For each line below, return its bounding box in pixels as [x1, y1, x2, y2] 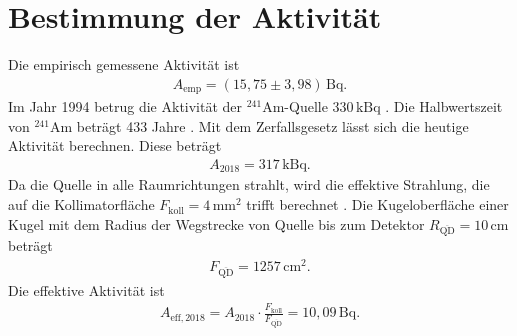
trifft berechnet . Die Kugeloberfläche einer [246, 194, 509, 215]
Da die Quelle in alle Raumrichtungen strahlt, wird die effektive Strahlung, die [8, 174, 490, 195]
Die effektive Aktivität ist [8, 279, 165, 300]
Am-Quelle [262, 96, 328, 117]
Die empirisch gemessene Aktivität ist [8, 54, 240, 75]
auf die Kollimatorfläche [8, 194, 155, 215]
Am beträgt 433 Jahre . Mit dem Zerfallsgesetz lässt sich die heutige [49, 115, 469, 136]
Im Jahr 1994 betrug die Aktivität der [8, 96, 243, 117]
